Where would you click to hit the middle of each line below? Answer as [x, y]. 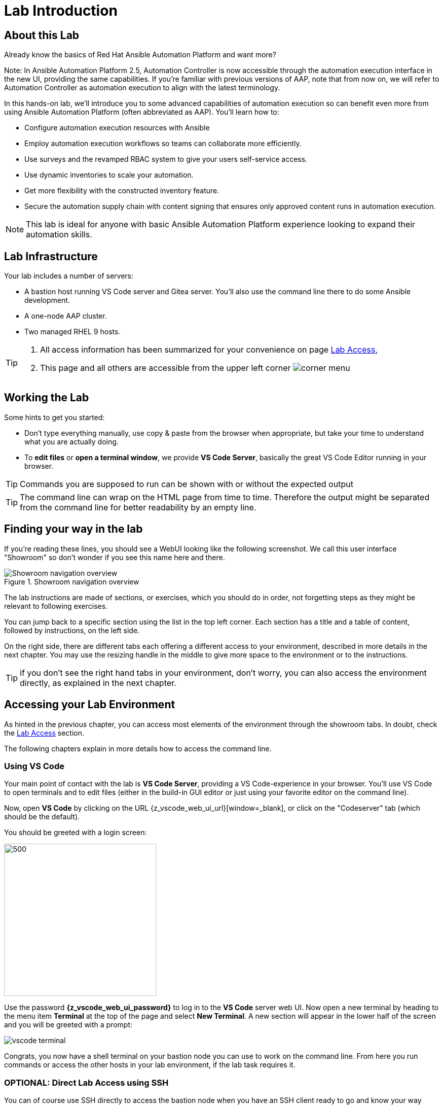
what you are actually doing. [71, 441]
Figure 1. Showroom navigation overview [72, 581]
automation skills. [59, 235]
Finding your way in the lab [73, 529]
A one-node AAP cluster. [66, 316]
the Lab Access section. [44, 733]
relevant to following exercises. [56, 606]
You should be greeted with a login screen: [76, 833]
